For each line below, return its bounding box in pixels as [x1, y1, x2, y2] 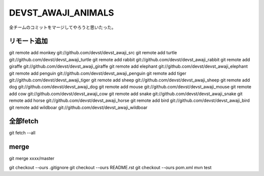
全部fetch [9, 117, 39, 125]
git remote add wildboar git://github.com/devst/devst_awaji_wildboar [9, 104, 148, 110]
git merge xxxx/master [9, 156, 55, 161]
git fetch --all [9, 130, 36, 136]
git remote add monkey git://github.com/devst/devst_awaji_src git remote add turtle [9, 50, 177, 56]
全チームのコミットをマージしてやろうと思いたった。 [9, 24, 116, 30]
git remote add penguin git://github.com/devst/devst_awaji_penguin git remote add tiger [9, 70, 187, 76]
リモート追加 [9, 37, 48, 45]
